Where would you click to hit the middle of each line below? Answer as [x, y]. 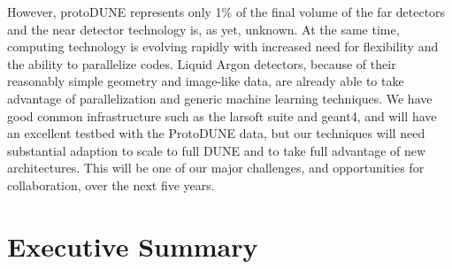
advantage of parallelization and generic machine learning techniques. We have [220, 98]
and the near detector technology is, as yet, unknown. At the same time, [203, 29]
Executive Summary [133, 246]
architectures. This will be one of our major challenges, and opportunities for [216, 168]
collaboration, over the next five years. [111, 184]
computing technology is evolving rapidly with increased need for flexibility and [223, 46]
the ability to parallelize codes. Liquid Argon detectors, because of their [202, 63]
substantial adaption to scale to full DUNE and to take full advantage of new [217, 150]
